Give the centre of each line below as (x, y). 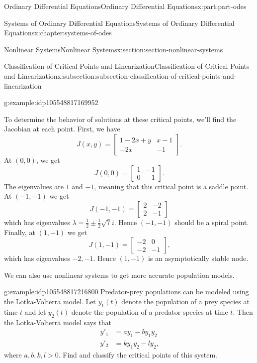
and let (35, 311)
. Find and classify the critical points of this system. (138, 354)
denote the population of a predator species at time (150, 311)
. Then (243, 311)
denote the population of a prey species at (185, 301)
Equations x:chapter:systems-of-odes (58, 33)
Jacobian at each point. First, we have (62, 129)
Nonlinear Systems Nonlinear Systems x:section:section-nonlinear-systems (114, 49)
